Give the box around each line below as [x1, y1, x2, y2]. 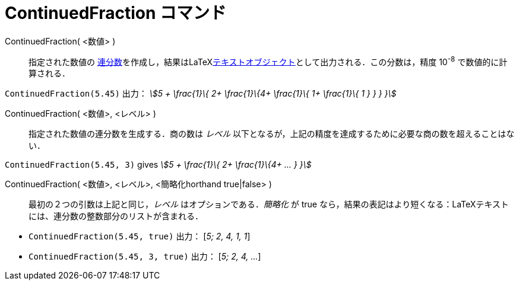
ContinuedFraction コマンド [5, 3, 227, 23]
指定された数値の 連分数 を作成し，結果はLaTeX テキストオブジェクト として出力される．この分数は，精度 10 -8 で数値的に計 [29, 55, 508, 67]
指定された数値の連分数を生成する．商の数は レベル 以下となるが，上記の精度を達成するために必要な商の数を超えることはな [29, 129, 515, 139]
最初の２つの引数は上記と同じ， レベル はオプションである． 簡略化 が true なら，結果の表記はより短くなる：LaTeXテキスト [29, 199, 509, 210]
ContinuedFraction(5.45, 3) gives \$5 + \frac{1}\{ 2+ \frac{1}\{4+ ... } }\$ [5, 159, 312, 170]
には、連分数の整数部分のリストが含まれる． [29, 211, 203, 222]
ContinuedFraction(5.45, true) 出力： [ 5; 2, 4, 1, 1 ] [29, 231, 251, 242]
